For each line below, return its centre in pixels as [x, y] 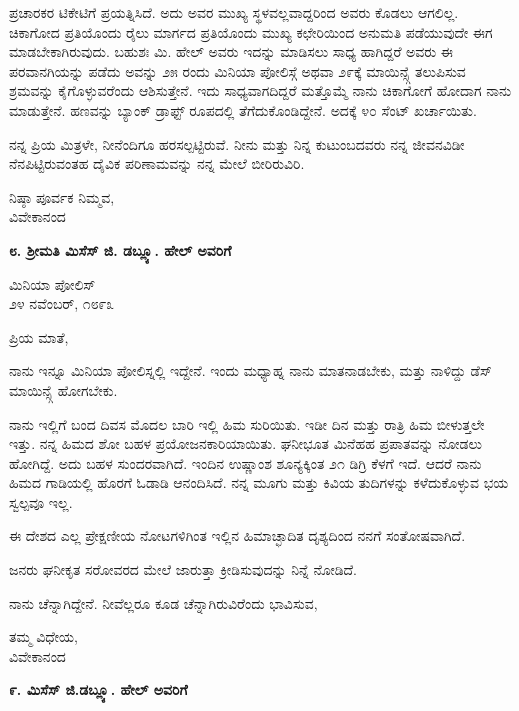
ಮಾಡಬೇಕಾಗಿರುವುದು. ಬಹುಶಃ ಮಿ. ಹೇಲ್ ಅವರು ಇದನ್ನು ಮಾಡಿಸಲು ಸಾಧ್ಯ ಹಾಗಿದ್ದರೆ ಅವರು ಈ [231, 51]
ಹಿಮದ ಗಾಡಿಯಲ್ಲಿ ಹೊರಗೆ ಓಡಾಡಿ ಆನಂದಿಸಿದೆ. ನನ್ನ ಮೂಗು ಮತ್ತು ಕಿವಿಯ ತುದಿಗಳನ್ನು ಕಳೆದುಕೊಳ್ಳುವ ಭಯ [259, 482]
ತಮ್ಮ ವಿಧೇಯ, [43, 636]
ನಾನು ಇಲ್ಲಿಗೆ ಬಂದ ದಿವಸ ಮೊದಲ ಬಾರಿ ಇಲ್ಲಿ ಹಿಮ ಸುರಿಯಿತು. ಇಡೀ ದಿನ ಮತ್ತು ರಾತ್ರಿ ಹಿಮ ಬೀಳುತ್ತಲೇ [247, 423]
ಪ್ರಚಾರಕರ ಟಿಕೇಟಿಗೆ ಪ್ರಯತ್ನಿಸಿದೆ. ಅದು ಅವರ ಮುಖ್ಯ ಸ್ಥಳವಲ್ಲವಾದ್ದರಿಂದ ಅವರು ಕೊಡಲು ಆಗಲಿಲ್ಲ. [234, 12]
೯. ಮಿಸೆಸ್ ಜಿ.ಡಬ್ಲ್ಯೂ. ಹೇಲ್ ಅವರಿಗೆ [98, 689]
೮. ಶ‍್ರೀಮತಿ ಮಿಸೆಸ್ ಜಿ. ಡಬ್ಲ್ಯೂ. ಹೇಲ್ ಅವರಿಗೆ [120, 249]
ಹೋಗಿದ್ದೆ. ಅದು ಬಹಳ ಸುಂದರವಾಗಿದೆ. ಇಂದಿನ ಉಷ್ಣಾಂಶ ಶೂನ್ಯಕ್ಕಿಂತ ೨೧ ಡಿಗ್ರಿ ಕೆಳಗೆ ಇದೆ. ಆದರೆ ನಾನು [245, 462]
